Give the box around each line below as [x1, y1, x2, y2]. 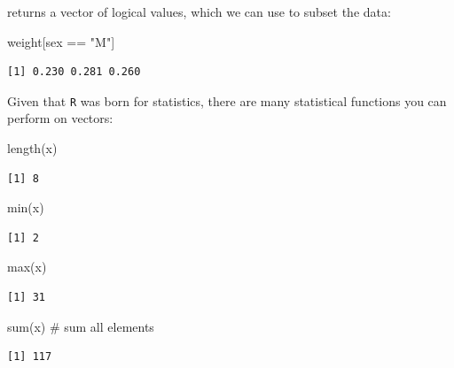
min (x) [7, 198, 44, 217]
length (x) [7, 139, 58, 157]
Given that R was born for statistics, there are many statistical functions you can [7, 91, 447, 110]
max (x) [7, 257, 47, 276]
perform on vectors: [7, 109, 113, 127]
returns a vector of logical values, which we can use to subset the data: [7, 3, 391, 20]
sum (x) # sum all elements [7, 317, 154, 335]
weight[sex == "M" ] [7, 32, 115, 50]
